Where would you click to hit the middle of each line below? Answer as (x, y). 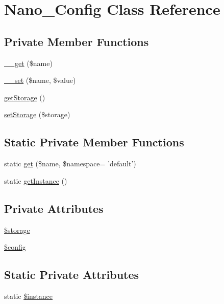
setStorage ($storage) (37, 114)
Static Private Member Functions (94, 142)
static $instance (29, 296)
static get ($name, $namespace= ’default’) (70, 164)
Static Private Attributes (72, 275)
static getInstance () (36, 180)
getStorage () (25, 97)
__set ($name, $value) (40, 80)
